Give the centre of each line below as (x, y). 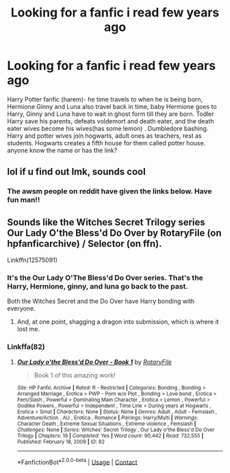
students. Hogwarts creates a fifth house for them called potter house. (106, 143)
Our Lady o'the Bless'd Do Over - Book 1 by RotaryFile (94, 362)
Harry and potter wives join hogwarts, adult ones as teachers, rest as (104, 136)
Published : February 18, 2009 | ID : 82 (61, 441)
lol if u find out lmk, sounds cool (76, 172)
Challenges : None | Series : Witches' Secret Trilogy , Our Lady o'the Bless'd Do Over (116, 430)
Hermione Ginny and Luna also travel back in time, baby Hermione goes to (112, 106)
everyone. (21, 308)
